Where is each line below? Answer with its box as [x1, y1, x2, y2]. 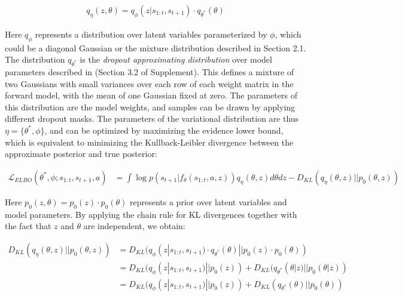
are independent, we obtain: [83, 220, 185, 232]
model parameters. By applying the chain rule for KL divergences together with [5, 208, 297, 220]
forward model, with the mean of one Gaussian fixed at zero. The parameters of [5, 89, 297, 101]
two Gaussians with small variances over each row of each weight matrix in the [5, 77, 294, 90]
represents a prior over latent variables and [130, 195, 287, 208]
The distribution [5, 53, 65, 66]
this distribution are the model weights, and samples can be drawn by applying [5, 100, 296, 113]
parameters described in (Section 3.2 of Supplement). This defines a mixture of [5, 66, 294, 78]
